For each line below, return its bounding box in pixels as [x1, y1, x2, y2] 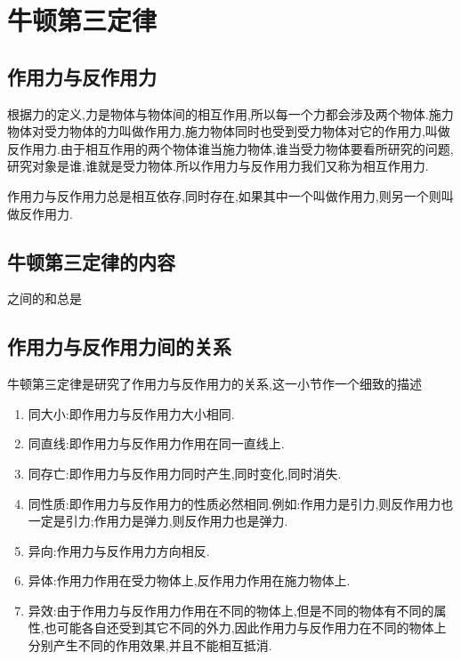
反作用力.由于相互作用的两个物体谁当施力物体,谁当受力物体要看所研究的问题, [7, 139, 454, 157]
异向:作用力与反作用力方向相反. [28, 541, 210, 559]
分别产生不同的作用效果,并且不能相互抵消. [28, 636, 272, 655]
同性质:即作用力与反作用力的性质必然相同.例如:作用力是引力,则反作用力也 [28, 494, 454, 512]
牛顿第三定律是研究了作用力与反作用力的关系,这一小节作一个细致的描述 [7, 374, 422, 393]
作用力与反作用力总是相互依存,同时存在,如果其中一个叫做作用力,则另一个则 [7, 186, 441, 205]
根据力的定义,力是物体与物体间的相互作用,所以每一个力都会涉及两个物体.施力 [7, 104, 454, 123]
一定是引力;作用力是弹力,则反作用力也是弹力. [28, 511, 288, 530]
